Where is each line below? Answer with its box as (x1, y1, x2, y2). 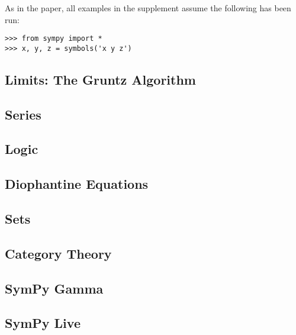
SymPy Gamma (5, 279, 104, 297)
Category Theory (5, 244, 112, 262)
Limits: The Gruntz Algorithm (5, 70, 196, 88)
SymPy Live (5, 314, 81, 332)
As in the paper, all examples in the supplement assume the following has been (5, 2, 291, 14)
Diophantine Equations (5, 175, 149, 193)
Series (5, 105, 41, 123)
